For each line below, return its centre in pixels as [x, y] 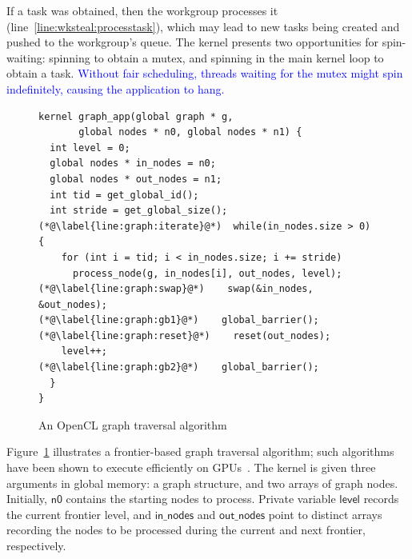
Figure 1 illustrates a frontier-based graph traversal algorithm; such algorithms [200, 451]
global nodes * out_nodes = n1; [136, 179]
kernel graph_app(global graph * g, [136, 116]
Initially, [27, 499]
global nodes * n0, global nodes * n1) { [190, 132]
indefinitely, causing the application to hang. [116, 88]
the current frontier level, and [79, 514]
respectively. [36, 545]
